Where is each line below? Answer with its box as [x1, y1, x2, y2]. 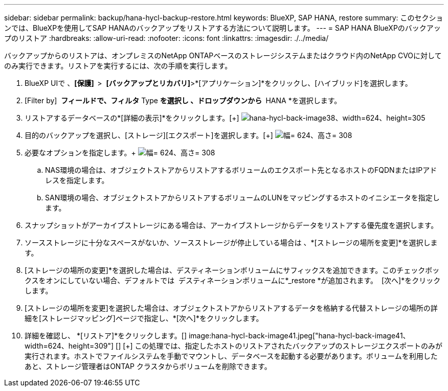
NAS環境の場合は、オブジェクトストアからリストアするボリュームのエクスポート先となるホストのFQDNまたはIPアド [45, 166, 437, 174]
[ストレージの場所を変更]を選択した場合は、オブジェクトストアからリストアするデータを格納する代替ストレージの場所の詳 [25, 304, 438, 312]
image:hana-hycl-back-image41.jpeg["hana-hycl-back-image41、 [188, 331, 410, 340]
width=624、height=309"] [25, 341, 114, 350]
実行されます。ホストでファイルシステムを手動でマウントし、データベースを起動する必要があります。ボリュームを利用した [25, 352, 438, 360]
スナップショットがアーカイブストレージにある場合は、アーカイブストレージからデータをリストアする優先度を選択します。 [25, 221, 438, 229]
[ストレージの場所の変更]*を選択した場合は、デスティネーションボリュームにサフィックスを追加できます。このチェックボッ [25, 266, 440, 274]
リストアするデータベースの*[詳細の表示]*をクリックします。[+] [25, 113, 239, 122]
